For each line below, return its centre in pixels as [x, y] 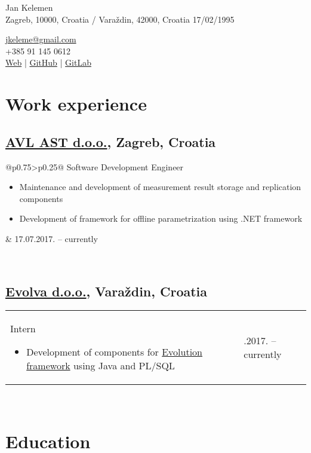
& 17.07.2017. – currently [52, 238]
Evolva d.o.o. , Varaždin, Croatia [107, 291]
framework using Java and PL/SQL [101, 366]
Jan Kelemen [29, 7]
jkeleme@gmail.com [41, 39]
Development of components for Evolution [115, 352]
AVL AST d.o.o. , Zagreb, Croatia [111, 141]
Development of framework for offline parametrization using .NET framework [161, 218]
